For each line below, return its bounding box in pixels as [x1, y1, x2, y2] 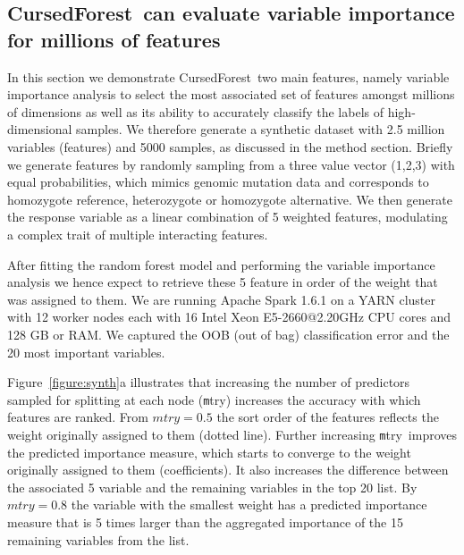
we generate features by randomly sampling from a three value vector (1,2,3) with [7, 155, 455, 173]
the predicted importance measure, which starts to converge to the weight [7, 442, 411, 461]
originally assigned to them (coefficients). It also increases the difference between [7, 460, 449, 479]
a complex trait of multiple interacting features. [7, 224, 268, 243]
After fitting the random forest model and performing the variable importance [7, 255, 435, 273]
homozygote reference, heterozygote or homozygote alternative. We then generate [7, 189, 452, 208]
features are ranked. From [7, 408, 148, 426]
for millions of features [7, 25, 221, 53]
